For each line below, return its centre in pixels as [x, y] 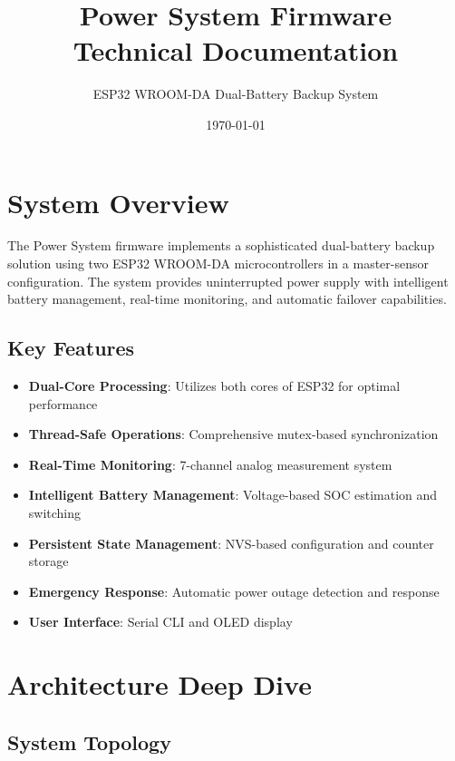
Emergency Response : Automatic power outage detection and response [234, 591]
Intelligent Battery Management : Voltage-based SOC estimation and [233, 495]
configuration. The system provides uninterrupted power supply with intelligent [228, 281]
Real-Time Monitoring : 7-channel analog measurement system [210, 464]
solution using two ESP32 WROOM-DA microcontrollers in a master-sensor [218, 263]
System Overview [118, 202]
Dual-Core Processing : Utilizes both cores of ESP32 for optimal [214, 386]
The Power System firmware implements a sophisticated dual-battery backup [221, 245]
